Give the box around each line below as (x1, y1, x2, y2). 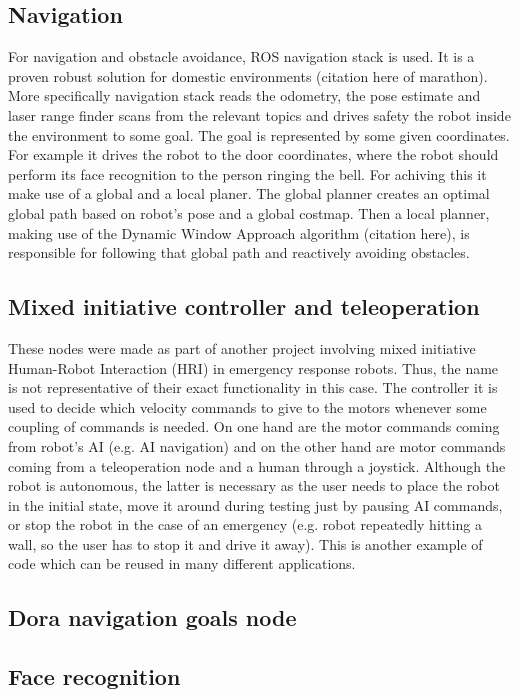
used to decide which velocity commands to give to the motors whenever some (8, 396, 487, 417)
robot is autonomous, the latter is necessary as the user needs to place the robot (8, 475, 500, 496)
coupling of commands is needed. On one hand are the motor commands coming (8, 416, 500, 437)
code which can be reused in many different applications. (8, 553, 356, 574)
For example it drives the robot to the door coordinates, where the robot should (8, 144, 499, 165)
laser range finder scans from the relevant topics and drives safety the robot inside (8, 104, 511, 125)
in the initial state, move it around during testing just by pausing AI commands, (8, 494, 503, 515)
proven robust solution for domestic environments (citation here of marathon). (8, 65, 488, 86)
